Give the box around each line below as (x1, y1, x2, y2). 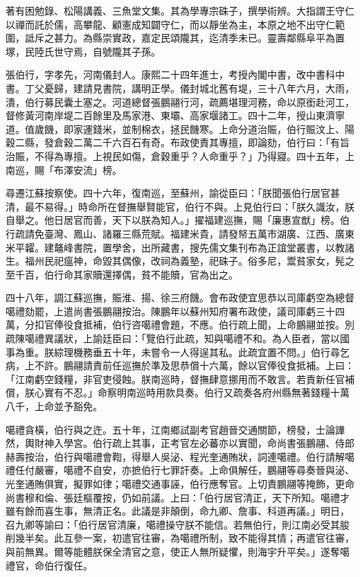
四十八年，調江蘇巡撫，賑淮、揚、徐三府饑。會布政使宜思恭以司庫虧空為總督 (6, 290, 354, 305)
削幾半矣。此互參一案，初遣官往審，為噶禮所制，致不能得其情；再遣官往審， (6, 531, 354, 545)
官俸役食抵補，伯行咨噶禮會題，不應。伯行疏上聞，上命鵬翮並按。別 (44, 317, 354, 332)
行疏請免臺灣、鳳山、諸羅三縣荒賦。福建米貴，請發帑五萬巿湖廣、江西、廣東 (6, 226, 354, 240)
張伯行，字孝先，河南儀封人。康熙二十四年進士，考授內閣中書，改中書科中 (6, 67, 345, 82)
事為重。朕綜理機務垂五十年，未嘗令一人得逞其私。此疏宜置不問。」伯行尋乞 (6, 344, 350, 359)
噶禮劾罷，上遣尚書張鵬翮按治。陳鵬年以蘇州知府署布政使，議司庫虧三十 (6, 303, 335, 318)
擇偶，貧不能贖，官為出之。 (111, 267, 238, 281)
